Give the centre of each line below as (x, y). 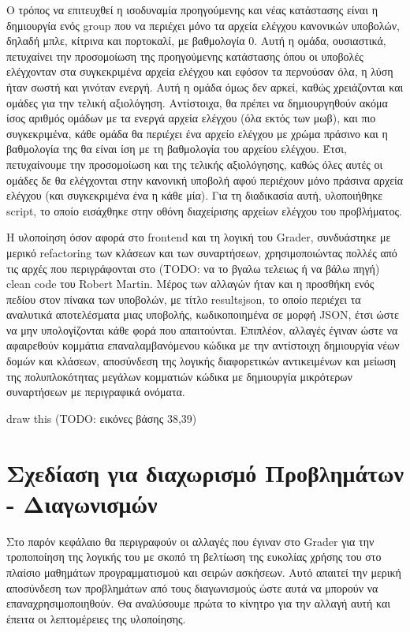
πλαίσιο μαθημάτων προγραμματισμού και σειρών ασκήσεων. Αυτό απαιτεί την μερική (204, 572)
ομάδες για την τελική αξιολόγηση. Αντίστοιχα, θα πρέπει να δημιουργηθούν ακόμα (197, 102)
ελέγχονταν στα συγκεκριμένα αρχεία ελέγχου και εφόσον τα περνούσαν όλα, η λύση (200, 71)
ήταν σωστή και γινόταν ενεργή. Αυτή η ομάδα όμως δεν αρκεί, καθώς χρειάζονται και (205, 86)
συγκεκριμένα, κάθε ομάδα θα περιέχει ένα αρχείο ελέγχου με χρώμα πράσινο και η (197, 133)
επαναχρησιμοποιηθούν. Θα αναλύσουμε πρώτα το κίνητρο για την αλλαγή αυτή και (198, 603)
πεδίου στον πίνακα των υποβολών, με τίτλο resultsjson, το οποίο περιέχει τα (184, 299)
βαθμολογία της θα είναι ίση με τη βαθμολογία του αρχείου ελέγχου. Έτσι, (177, 149)
